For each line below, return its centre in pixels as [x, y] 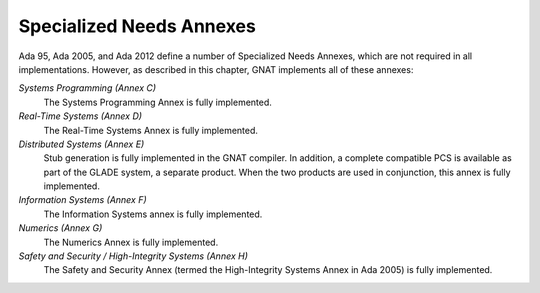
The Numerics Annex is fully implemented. [131, 242]
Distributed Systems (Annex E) [81, 144]
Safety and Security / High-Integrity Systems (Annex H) [133, 256]
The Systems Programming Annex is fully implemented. [157, 102]
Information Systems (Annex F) [82, 200]
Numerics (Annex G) [60, 228]
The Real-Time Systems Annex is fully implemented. [151, 130]
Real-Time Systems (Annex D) [80, 116]
